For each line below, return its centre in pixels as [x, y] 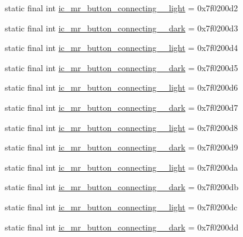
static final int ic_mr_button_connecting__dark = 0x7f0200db [122, 187]
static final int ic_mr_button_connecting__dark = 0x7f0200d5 [121, 67]
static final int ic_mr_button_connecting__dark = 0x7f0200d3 [121, 28]
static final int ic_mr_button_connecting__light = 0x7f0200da [121, 167]
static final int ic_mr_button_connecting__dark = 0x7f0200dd [122, 227]
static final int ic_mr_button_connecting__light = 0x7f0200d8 [121, 127]
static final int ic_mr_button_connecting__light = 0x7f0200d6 [121, 87]
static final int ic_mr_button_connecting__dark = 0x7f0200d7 [121, 107]
